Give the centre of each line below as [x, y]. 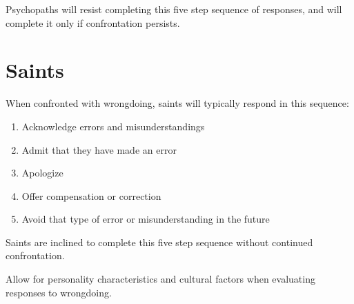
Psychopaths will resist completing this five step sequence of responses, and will [174, 9]
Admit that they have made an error [99, 149]
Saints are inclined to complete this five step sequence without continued [159, 242]
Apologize [42, 173]
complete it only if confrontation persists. [93, 22]
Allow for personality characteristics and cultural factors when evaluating [160, 279]
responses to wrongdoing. [59, 292]
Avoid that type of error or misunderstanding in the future [146, 219]
